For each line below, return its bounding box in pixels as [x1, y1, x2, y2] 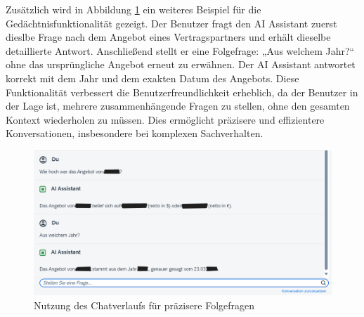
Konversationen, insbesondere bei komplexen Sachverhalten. [6, 126, 264, 141]
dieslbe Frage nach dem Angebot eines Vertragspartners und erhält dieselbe [6, 30, 331, 44]
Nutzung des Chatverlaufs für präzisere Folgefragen [34, 297, 255, 312]
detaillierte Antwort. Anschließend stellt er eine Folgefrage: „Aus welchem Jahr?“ [6, 43, 355, 58]
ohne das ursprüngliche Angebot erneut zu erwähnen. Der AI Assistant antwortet [6, 57, 356, 72]
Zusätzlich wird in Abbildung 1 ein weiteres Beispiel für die [6, 2, 261, 16]
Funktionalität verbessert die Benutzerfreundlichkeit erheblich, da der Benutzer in [6, 84, 358, 99]
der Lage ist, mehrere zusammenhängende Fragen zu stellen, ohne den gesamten [6, 98, 350, 113]
